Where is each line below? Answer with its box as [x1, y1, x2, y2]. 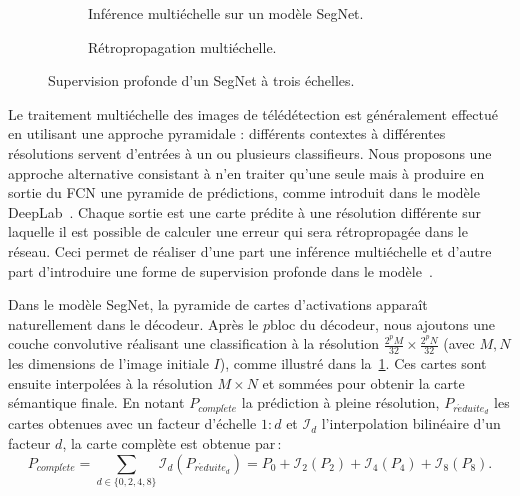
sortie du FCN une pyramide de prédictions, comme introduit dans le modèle [8, 182, 480, 203]
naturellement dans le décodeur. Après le [8, 313, 259, 334]
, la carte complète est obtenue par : [62, 433, 282, 454]
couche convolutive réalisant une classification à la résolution [8, 333, 379, 354]
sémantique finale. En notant [8, 392, 185, 413]
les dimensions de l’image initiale [8, 353, 209, 374]
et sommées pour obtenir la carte [262, 372, 465, 393]
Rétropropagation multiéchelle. [88, 36, 277, 57]
